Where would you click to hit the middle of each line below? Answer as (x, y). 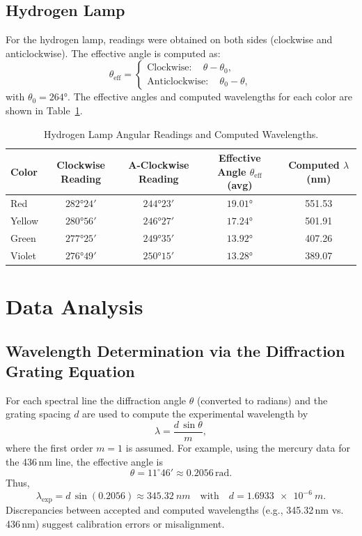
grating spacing (38, 414)
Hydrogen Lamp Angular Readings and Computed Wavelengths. (181, 133)
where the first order (49, 448)
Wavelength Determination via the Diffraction (175, 350)
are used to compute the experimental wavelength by (195, 414)
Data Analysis (74, 306)
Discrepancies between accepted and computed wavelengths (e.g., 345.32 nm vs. (175, 510)
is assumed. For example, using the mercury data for (238, 448)
